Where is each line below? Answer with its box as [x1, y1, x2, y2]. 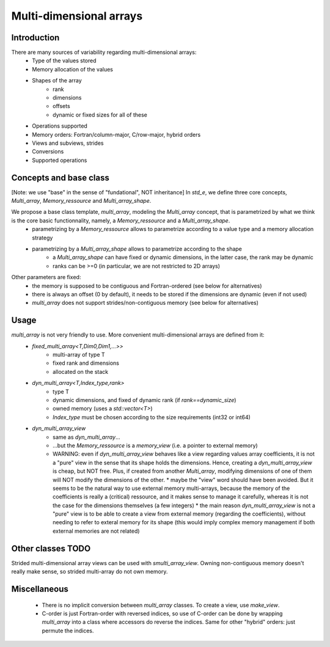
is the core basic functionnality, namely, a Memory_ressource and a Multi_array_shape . [11, 217, 230, 224]
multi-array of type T [53, 351, 105, 359]
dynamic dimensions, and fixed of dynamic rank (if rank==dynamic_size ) [53, 396, 237, 403]
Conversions [32, 148, 64, 155]
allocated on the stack [53, 368, 109, 375]
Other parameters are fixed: [11, 274, 81, 281]
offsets [53, 103, 70, 110]
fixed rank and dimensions [53, 359, 119, 367]
